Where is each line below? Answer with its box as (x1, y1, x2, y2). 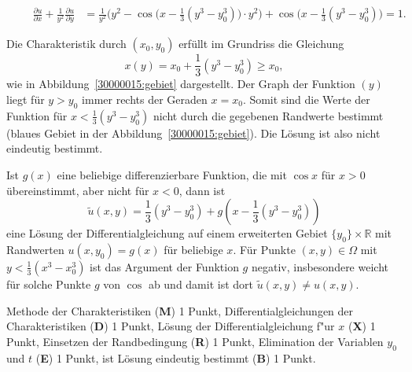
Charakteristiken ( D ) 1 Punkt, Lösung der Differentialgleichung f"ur (6, 318, 335, 334)
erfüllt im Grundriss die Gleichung (178, 35, 344, 52)
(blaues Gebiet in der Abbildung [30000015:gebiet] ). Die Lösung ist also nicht (6, 124, 381, 141)
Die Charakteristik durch (6, 35, 127, 52)
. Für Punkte (233, 241, 296, 257)
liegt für (6, 91, 45, 107)
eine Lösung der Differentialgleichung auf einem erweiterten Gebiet (6, 225, 328, 241)
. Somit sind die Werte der (242, 91, 370, 107)
